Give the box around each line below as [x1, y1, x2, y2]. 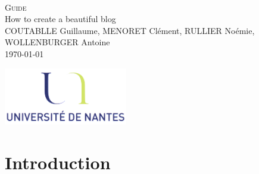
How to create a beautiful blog [5, 13, 116, 25]
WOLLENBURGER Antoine [5, 36, 110, 48]
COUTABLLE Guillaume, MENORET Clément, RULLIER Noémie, [5, 24, 255, 36]
